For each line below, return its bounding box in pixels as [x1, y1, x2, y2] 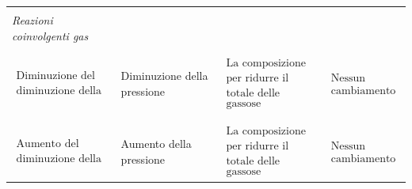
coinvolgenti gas [12, 27, 89, 43]
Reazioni [12, 12, 53, 28]
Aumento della [120, 135, 192, 152]
